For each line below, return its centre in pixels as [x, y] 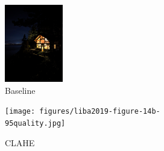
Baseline [20, 90]
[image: [20, 112]
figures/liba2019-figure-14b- [100, 112]
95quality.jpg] [35, 123]
